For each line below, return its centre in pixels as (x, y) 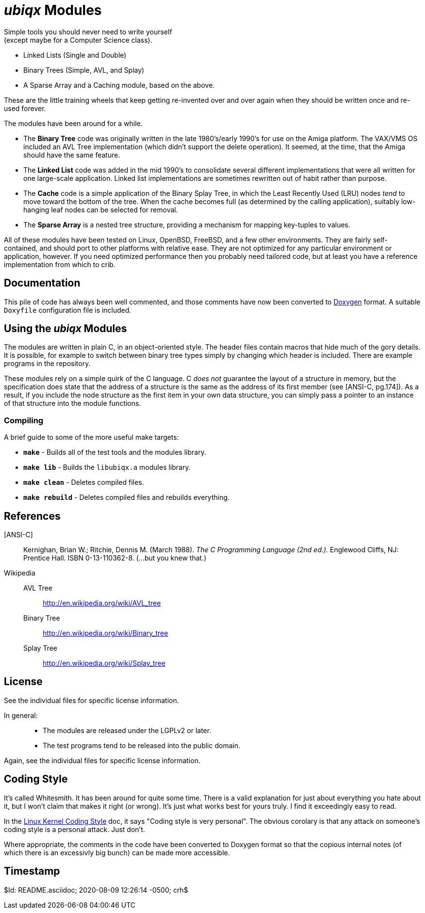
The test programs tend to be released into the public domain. (142, 745)
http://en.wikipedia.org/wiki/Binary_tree (106, 633)
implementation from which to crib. (60, 264)
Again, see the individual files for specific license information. (102, 760)
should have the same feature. (72, 155)
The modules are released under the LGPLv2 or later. (127, 730)
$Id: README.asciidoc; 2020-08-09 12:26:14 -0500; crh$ (96, 890)
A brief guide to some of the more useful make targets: (91, 437)
